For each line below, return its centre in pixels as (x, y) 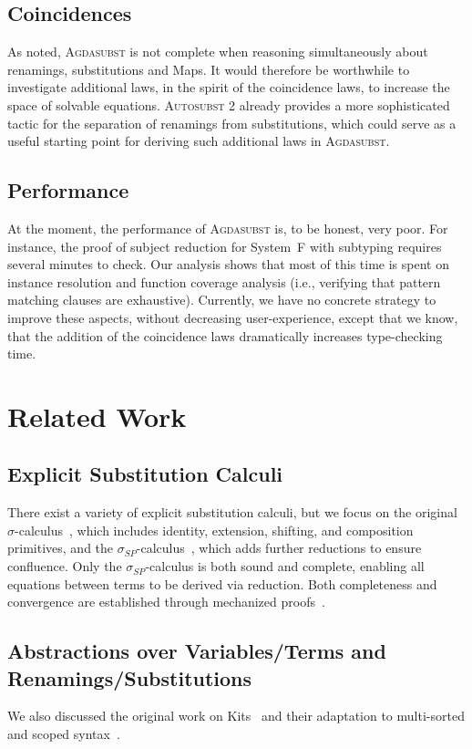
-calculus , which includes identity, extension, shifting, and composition (214, 530)
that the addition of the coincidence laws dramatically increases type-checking (225, 335)
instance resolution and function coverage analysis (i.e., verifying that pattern (224, 281)
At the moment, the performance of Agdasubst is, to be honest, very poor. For (228, 228)
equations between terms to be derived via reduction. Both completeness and (222, 583)
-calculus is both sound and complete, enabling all (285, 566)
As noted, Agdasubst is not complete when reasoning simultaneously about (218, 52)
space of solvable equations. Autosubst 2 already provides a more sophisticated (229, 104)
